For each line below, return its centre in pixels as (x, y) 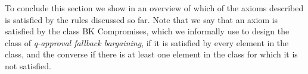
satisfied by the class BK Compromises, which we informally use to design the (147, 31)
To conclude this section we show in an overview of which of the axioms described (154, 8)
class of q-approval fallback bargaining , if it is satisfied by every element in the (147, 42)
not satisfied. (28, 65)
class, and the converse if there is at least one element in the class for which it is (151, 54)
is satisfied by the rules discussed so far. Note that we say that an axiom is (141, 19)
